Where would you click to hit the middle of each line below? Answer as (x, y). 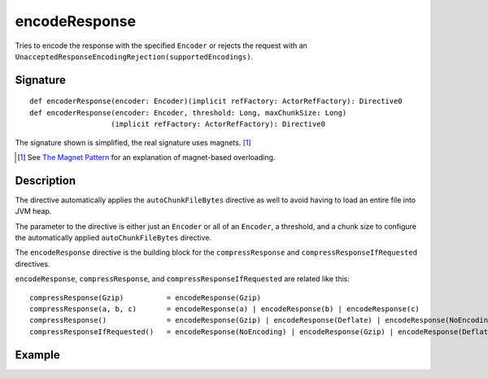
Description (46, 180)
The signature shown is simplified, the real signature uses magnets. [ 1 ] (133, 142)
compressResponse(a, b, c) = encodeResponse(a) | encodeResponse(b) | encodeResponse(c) (225, 308)
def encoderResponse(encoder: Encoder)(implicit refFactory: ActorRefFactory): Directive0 (216, 101)
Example (37, 355)
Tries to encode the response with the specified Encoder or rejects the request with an (161, 46)
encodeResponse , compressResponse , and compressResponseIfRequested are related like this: (182, 279)
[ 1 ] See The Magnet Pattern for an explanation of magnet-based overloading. (146, 157)
